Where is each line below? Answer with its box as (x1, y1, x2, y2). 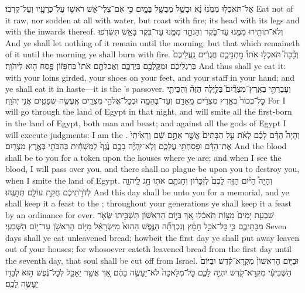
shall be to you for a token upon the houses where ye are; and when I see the (5, 151, 282, 163)
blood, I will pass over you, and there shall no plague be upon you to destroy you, (5, 163, 300, 175)
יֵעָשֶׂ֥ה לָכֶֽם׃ (5, 277, 39, 289)
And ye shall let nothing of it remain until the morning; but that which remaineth (5, 36, 300, 49)
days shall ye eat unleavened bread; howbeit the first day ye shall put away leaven (5, 231, 300, 243)
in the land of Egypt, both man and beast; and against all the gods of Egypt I (5, 116, 286, 129)
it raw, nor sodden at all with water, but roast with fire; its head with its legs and (5, 13, 300, 26)
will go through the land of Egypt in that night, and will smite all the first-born (5, 105, 292, 118)
